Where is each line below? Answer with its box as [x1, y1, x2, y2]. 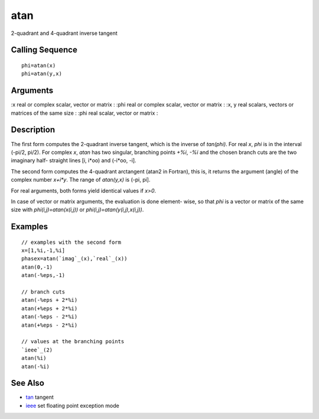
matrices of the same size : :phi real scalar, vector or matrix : [11, 109, 158, 117]
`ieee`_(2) [21, 346, 53, 353]
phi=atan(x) [21, 62, 56, 69]
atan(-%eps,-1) [21, 272, 66, 279]
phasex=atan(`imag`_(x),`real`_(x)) [21, 255, 128, 262]
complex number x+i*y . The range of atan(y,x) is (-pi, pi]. [11, 176, 151, 183]
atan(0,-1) [21, 263, 53, 270]
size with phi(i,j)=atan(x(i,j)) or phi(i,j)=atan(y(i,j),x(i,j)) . [11, 206, 144, 213]
